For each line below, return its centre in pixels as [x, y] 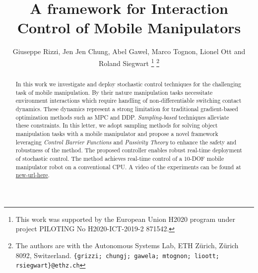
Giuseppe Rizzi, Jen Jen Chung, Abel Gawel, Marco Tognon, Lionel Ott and [129, 51]
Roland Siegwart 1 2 [129, 62]
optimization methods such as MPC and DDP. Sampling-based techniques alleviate [122, 117]
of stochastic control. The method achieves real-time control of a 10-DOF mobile [120, 158]
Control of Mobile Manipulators [129, 28]
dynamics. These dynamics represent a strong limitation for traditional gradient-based [127, 108]
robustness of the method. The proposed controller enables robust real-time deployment [129, 150]
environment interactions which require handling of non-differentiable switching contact [129, 101]
